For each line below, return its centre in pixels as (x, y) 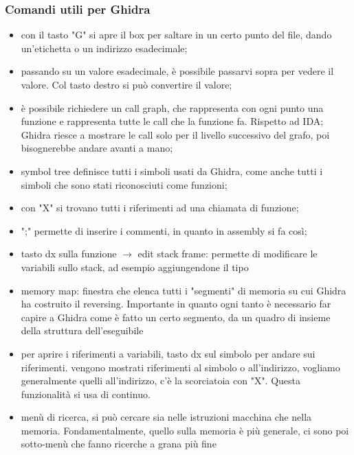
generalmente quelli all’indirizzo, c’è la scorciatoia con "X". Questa (161, 381)
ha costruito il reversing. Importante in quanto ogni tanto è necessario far (176, 304)
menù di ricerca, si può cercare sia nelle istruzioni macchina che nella (166, 417)
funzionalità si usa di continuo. (86, 394)
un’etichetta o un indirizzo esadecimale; (104, 48)
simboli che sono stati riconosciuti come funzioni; (124, 184)
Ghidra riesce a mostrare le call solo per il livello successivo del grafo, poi (175, 134)
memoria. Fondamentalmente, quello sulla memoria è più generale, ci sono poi (185, 430)
